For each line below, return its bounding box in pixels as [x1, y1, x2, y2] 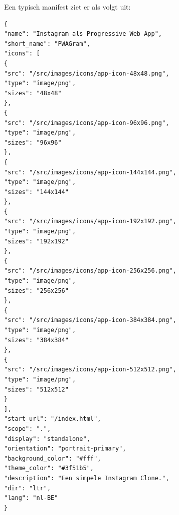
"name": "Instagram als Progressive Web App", [4, 30, 162, 38]
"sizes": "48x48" [4, 89, 62, 97]
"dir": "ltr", [4, 484, 51, 492]
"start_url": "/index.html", [4, 415, 101, 423]
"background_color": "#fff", [4, 455, 101, 462]
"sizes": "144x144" [4, 188, 69, 196]
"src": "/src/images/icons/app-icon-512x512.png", [4, 366, 176, 373]
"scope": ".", [4, 425, 51, 432]
